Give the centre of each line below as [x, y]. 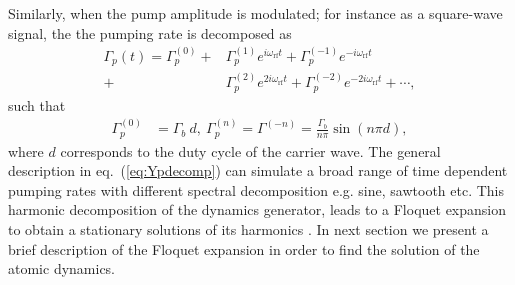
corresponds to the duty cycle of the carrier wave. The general [250, 150]
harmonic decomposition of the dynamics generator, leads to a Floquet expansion [257, 209]
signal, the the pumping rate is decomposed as [150, 32]
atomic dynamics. [62, 268]
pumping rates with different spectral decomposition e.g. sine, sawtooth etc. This [256, 189]
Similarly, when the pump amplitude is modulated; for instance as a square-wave [255, 13]
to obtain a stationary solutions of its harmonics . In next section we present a [248, 228]
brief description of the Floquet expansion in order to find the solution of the [244, 248]
